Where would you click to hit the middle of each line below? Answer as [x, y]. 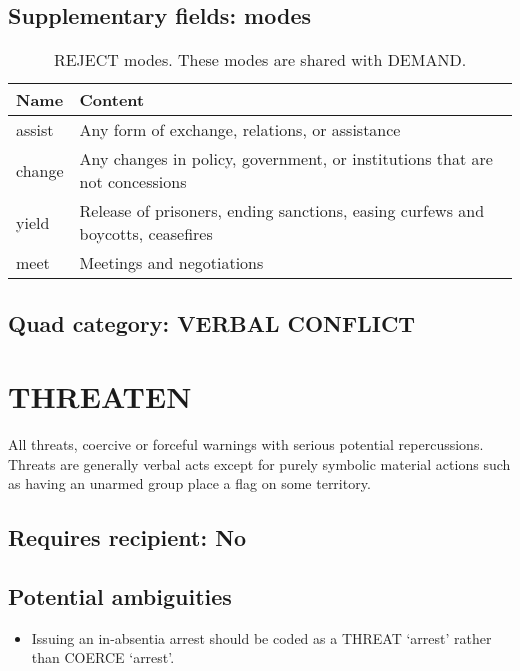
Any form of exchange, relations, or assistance [240, 130]
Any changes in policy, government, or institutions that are [286, 159]
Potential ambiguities [120, 596]
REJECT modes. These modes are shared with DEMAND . [260, 60]
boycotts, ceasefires [146, 234]
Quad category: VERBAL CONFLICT [212, 322]
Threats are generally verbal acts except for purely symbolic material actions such [259, 463]
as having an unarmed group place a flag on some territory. [189, 483]
